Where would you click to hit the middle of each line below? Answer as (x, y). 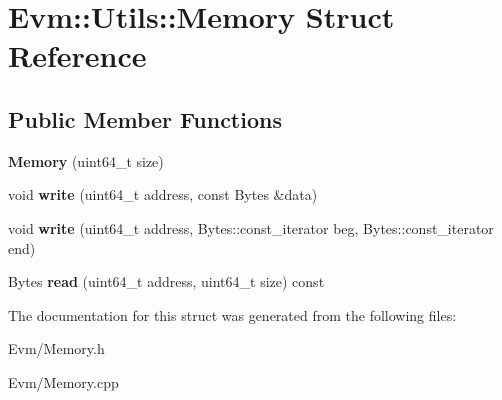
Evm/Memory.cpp (63, 381)
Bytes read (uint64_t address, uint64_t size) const (166, 281)
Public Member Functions (145, 118)
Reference (77, 55)
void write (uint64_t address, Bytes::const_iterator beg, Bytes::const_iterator (251, 227)
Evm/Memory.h (56, 348)
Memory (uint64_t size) (86, 160)
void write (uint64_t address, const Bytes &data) (163, 194)
